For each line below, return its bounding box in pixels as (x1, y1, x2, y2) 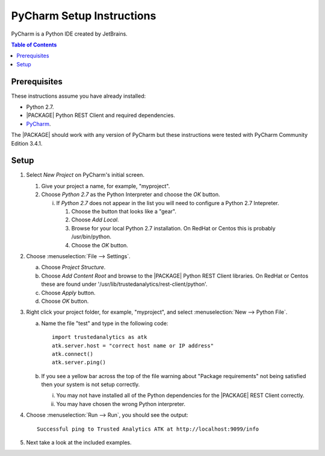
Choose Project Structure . (41, 264, 106, 271)
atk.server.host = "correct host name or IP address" (52, 342, 214, 349)
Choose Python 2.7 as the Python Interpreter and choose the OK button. (41, 191, 220, 198)
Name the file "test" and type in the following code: (41, 320, 169, 327)
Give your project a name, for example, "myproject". (41, 182, 170, 189)
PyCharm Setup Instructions (11, 9, 156, 22)
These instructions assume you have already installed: (11, 92, 146, 100)
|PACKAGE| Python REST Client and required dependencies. (26, 112, 176, 119)
